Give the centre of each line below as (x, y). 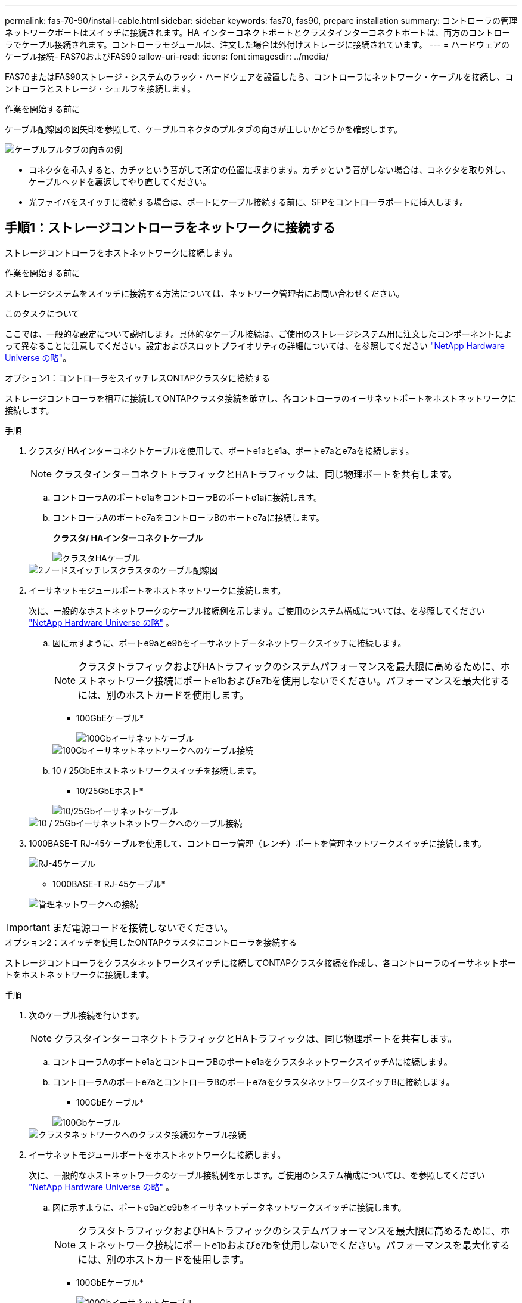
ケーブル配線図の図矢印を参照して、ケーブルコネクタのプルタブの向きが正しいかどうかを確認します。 (203, 129)
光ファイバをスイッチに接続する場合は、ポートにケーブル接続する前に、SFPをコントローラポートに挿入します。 (248, 202)
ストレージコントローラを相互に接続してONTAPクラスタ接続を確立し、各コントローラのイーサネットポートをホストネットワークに (261, 398)
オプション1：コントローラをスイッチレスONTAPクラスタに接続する (138, 378)
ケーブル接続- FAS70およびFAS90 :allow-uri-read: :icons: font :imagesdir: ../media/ (167, 56)
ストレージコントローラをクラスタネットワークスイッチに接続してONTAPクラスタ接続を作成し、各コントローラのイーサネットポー (260, 962)
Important (28, 927)
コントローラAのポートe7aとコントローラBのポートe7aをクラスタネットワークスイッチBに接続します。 (254, 1082)
